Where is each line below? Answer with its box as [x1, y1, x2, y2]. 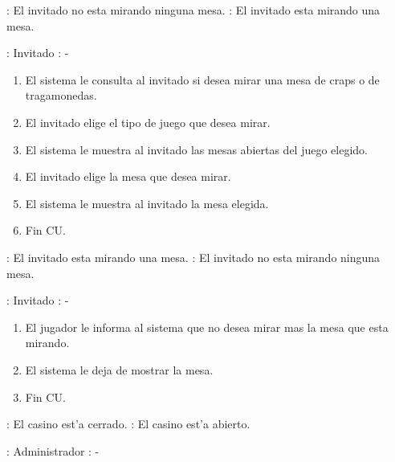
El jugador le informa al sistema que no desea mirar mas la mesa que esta [25, 318, 389, 335]
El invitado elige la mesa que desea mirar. [25, 168, 231, 185]
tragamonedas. [25, 87, 97, 104]
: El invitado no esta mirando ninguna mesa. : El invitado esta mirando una [6, 2, 381, 18]
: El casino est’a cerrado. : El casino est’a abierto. [6, 415, 250, 432]
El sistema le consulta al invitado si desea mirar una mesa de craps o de [25, 71, 380, 88]
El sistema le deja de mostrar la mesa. [25, 361, 214, 378]
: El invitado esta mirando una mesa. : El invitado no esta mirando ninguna [6, 248, 381, 265]
